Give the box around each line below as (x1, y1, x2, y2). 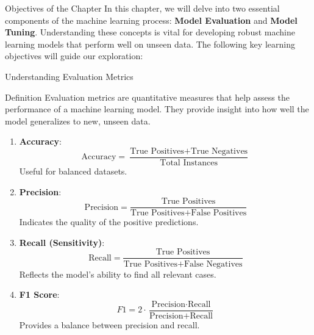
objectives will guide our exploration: (5, 49, 143, 62)
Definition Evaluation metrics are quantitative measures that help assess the (5, 90, 290, 103)
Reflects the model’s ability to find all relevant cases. (19, 267, 216, 280)
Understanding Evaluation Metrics (5, 70, 134, 82)
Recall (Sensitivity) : (19, 236, 105, 248)
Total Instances (160, 159, 218, 167)
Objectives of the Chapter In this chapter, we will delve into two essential (5, 2, 280, 14)
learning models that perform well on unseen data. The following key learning (5, 37, 295, 50)
